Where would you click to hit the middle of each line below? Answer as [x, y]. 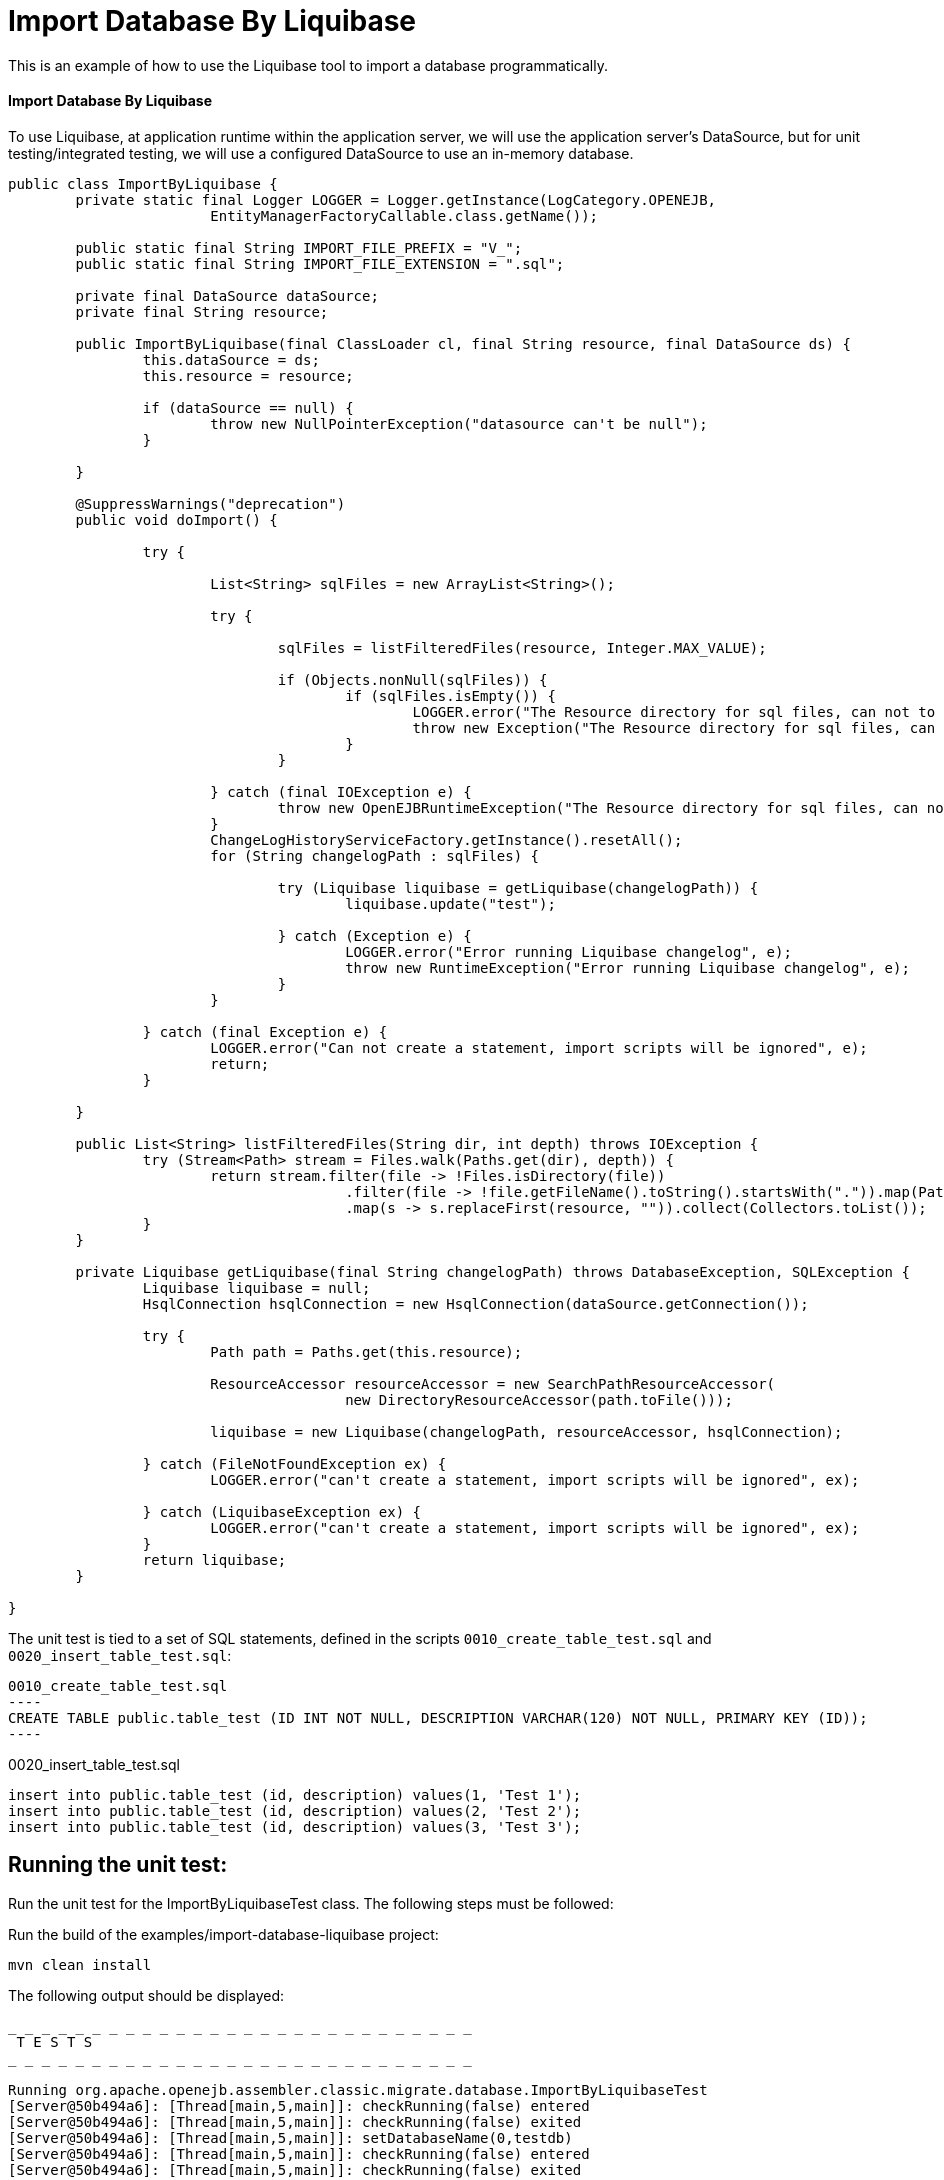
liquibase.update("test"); [450, 903]
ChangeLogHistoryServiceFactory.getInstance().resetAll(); [446, 839]
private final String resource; [202, 311]
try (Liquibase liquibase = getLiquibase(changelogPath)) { [518, 887]
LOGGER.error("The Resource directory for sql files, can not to [674, 711]
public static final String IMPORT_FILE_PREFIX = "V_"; [299, 247]
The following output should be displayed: [146, 1995]
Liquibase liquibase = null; [256, 1287]
